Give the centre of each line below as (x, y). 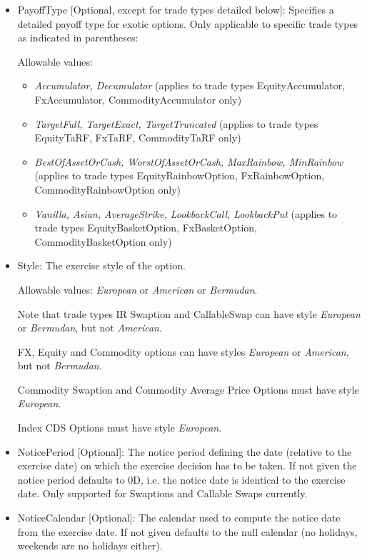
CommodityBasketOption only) (103, 241)
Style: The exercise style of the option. (101, 265)
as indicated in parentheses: (78, 38)
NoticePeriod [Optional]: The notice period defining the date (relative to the (185, 451)
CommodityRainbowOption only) (107, 189)
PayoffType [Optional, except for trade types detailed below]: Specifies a (176, 9)
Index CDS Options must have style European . (120, 428)
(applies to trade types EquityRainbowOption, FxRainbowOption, (180, 175)
